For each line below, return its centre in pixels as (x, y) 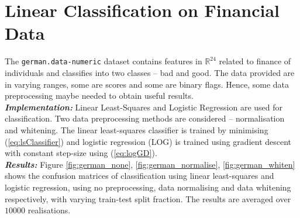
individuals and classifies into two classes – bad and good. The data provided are (150, 72)
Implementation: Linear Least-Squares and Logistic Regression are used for (144, 107)
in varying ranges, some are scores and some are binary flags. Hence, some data (147, 84)
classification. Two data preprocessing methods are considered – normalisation (145, 118)
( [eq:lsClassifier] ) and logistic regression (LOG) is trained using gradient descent (148, 141)
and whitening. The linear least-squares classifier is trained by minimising (137, 129)
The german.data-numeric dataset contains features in (104, 61)
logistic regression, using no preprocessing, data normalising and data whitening (148, 187)
